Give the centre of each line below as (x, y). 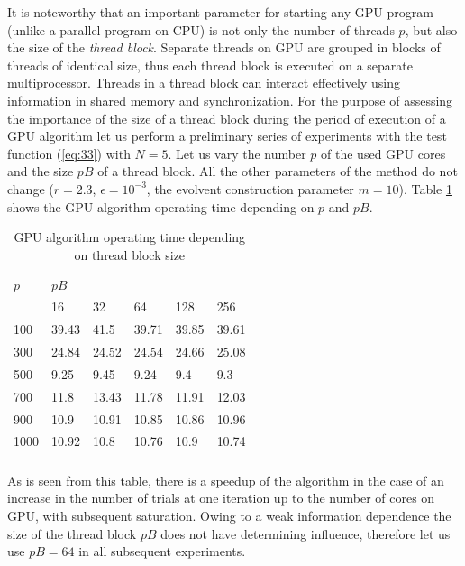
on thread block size (130, 254)
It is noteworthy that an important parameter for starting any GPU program (220, 12)
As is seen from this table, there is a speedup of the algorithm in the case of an (226, 480)
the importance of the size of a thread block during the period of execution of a (227, 118)
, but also (431, 29)
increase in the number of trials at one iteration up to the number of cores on (221, 498)
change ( (31, 188)
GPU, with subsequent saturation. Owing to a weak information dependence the (229, 515)
